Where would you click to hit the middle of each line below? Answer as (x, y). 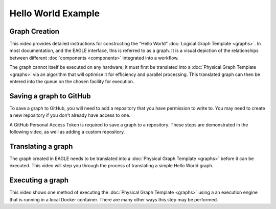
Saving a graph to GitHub (50, 96)
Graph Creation (34, 31)
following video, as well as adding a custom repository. (67, 132)
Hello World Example (55, 13)
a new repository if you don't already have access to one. (70, 115)
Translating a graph (41, 146)
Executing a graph (39, 180)
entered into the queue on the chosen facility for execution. (72, 82)
